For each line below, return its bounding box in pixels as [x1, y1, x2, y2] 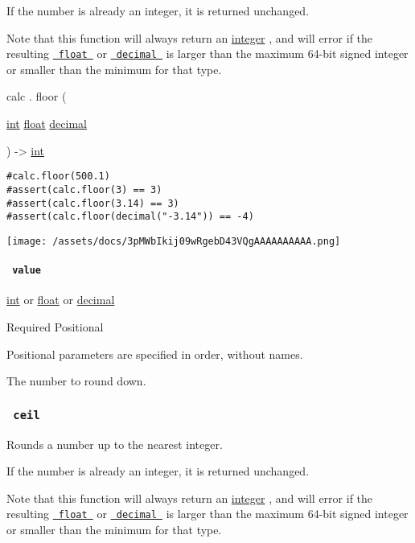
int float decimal [6, 115, 87, 132]
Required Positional [6, 318, 104, 335]
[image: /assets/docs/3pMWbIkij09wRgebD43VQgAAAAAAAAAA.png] [6, 235, 341, 247]
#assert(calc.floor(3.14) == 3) [6, 197, 179, 209]
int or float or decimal [6, 291, 115, 308]
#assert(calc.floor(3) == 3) [6, 183, 162, 195]
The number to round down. [6, 372, 146, 389]
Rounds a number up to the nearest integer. [6, 435, 223, 452]
